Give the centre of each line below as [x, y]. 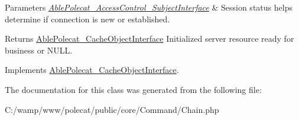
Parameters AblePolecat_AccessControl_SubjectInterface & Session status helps [149, 7]
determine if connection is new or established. [87, 19]
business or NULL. [39, 50]
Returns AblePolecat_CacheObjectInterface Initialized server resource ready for [149, 39]
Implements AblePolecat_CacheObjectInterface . [92, 70]
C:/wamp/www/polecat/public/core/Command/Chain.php [112, 109]
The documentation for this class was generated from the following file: [133, 89]
